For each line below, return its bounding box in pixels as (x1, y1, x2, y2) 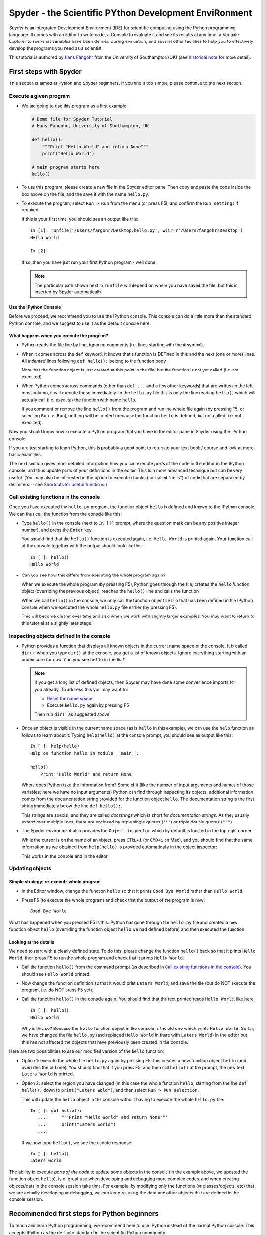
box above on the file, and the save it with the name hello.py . (21, 191, 150, 197)
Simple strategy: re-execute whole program (9, 879, 100, 885)
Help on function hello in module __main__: (30, 750, 140, 756)
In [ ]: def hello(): (30, 1108, 82, 1113)
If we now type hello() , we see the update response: (21, 1139, 133, 1146)
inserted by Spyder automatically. (34, 289, 103, 295)
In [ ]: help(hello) (30, 743, 80, 749)
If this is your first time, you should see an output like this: (21, 216, 139, 222)
